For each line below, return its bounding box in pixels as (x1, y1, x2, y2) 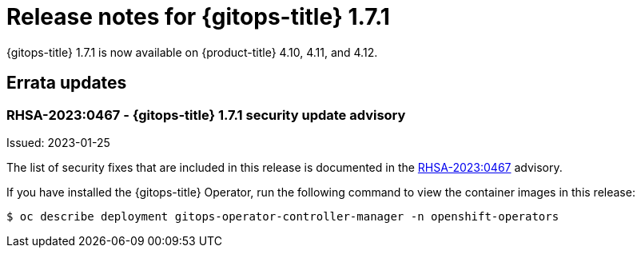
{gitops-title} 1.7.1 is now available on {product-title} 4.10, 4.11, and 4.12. (6, 45, 378, 59)
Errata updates (6, 73, 127, 93)
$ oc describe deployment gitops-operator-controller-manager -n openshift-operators (6, 209, 559, 223)
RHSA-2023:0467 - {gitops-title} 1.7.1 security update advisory (6, 106, 406, 123)
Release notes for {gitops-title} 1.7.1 (6, 3, 390, 30)
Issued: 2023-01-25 (6, 135, 110, 149)
